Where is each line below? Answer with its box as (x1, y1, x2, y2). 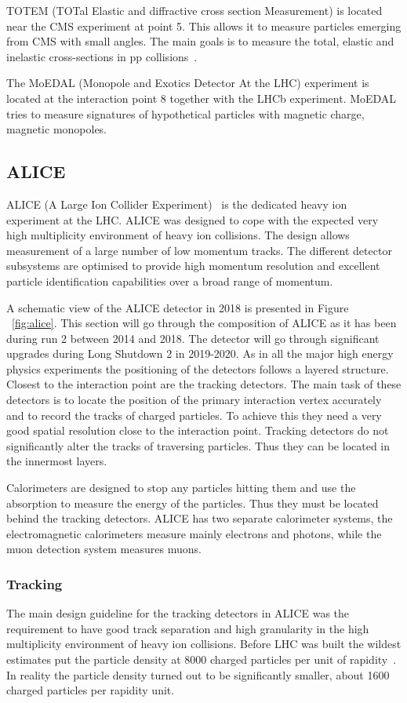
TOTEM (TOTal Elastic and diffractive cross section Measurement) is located (6, 2, 383, 18)
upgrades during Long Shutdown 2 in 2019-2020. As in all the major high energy (6, 345, 394, 362)
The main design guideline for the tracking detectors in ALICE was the (6, 605, 350, 621)
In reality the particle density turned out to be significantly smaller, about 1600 (6, 666, 390, 683)
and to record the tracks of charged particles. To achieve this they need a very (6, 406, 382, 423)
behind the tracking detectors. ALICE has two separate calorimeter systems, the (6, 510, 393, 526)
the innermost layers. (6, 453, 107, 469)
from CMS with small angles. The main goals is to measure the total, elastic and (6, 33, 394, 49)
